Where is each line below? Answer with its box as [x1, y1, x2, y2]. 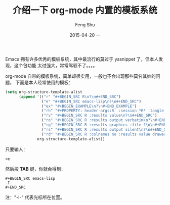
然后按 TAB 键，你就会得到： [5, 166, 66, 172]
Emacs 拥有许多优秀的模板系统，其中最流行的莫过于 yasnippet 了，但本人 [5, 56, 159, 62]
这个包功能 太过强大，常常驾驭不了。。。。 [14, 62, 98, 68]
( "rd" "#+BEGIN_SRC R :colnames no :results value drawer [41, 132, 166, 137]
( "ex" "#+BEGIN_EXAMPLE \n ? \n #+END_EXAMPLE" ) [41, 104, 137, 109]
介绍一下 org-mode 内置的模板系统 [12, 5, 158, 16]
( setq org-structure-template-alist [5, 89, 82, 94]
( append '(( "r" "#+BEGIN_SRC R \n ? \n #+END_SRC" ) [18, 94, 121, 99]
